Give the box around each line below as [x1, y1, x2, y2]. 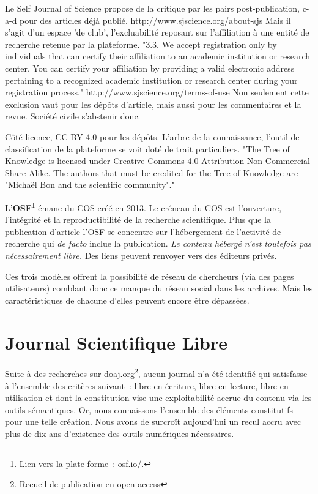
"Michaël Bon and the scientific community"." [5, 178, 175, 191]
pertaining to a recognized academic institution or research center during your [5, 73, 298, 86]
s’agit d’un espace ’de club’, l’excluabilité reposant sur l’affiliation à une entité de [5, 26, 309, 39]
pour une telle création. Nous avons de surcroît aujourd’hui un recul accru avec [5, 415, 301, 428]
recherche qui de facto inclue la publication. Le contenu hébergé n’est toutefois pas [5, 237, 311, 250]
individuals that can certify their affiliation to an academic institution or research [5, 50, 311, 62]
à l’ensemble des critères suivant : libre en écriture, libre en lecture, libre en [5, 379, 289, 392]
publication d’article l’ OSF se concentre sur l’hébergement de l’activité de [5, 225, 281, 238]
